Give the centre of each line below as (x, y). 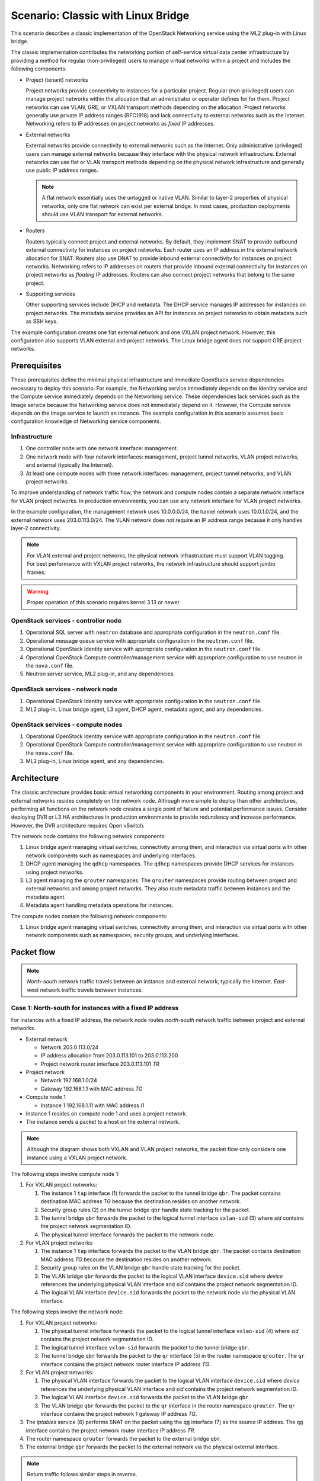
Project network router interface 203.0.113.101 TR (100, 1064)
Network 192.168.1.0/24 (69, 1081)
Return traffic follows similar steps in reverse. (82, 1474)
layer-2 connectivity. (36, 528)
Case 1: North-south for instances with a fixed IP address (95, 1008)
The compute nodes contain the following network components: (89, 916)
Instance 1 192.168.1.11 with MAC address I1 (92, 1105)
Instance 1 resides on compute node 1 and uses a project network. (107, 1114)
